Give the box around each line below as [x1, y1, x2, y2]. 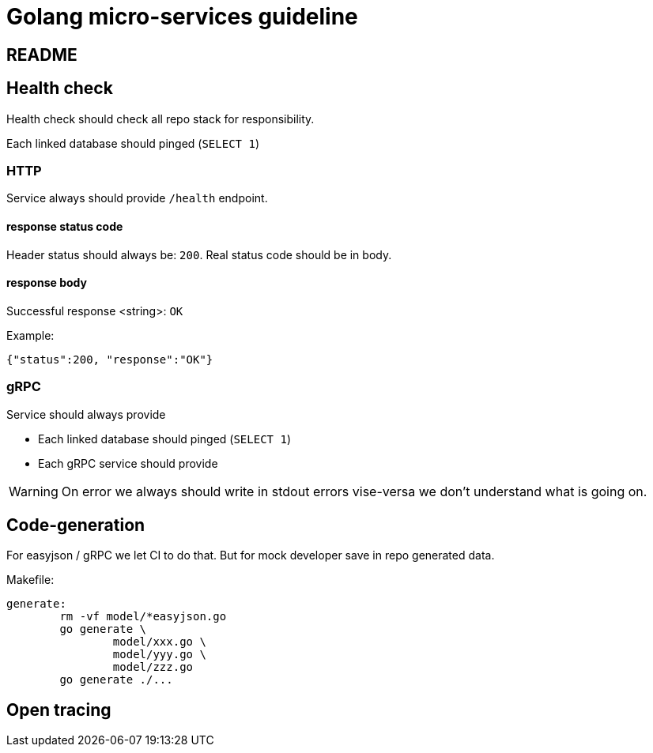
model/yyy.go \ [112, 648, 206, 661]
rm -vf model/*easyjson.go [59, 610, 227, 623]
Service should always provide [6, 407, 166, 421]
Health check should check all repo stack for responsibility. [6, 111, 315, 126]
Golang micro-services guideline [6, 3, 358, 30]
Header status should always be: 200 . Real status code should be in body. [6, 247, 392, 262]
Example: [6, 328, 55, 342]
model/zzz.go [112, 661, 194, 674]
